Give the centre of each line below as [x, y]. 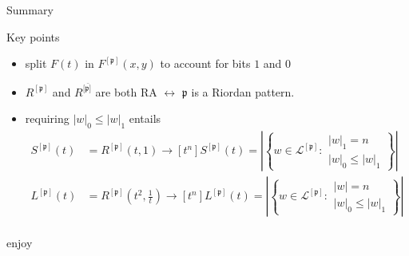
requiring [47, 118]
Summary [30, 10]
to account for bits [205, 63]
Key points [33, 36]
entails [145, 118]
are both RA [126, 91]
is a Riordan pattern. [243, 91]
